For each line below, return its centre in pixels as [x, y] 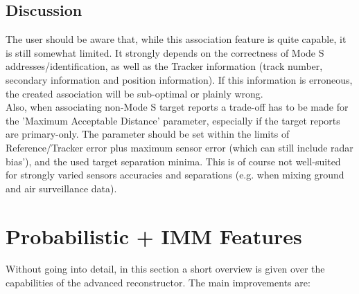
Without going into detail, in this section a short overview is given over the [165, 269]
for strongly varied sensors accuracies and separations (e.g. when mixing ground [175, 175]
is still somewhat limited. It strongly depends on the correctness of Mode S [165, 52]
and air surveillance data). [61, 188]
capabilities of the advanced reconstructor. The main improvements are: [158, 283]
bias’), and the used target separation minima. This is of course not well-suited [173, 161]
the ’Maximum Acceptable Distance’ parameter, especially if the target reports [173, 120]
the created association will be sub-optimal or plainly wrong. [134, 93]
